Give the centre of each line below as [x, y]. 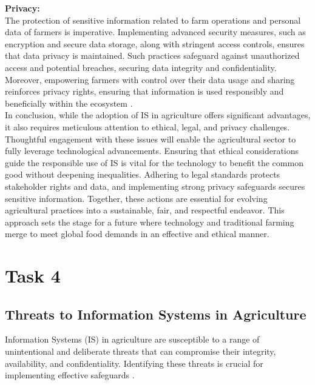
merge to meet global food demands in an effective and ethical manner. [137, 234]
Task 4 [33, 276]
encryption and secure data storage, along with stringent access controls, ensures [155, 43]
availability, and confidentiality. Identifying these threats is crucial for [134, 363]
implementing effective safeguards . [70, 375]
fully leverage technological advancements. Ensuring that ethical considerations [152, 151]
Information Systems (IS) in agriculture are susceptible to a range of [132, 339]
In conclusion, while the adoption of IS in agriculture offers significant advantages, [158, 115]
